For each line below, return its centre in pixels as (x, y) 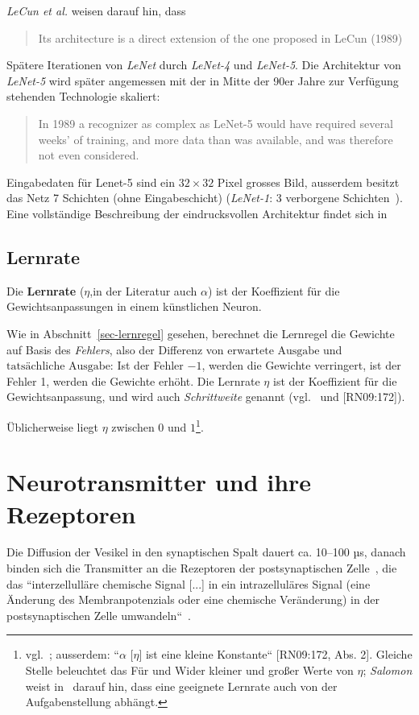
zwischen (133, 426)
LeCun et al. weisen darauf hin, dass (96, 10)
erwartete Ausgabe (274, 351)
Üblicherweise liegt (53, 426)
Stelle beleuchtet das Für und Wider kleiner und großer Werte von (189, 670)
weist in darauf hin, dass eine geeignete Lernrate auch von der (181, 686)
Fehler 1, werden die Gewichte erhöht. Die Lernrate (133, 380)
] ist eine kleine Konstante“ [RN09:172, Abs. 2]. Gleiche (276, 654)
